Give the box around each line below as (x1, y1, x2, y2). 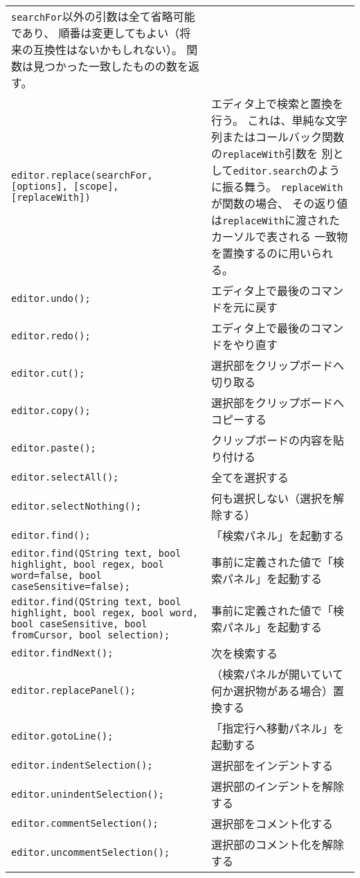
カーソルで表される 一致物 (211, 229, 348, 244)
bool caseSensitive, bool (11, 618, 147, 629)
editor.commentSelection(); (11, 818, 159, 829)
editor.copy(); (11, 405, 91, 416)
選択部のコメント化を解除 (211, 836, 345, 852)
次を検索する (211, 645, 278, 661)
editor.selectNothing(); (11, 501, 142, 512)
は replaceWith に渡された (211, 212, 341, 228)
